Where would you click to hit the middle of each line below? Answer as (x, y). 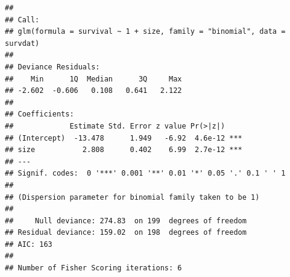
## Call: (22, 20)
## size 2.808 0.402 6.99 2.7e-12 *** (124, 150)
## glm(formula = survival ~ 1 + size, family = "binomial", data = (145, 32)
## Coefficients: (39, 114)
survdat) (22, 43)
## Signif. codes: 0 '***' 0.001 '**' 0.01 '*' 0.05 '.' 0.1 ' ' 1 (145, 174)
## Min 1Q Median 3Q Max (93, 79)
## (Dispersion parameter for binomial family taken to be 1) (132, 197)
